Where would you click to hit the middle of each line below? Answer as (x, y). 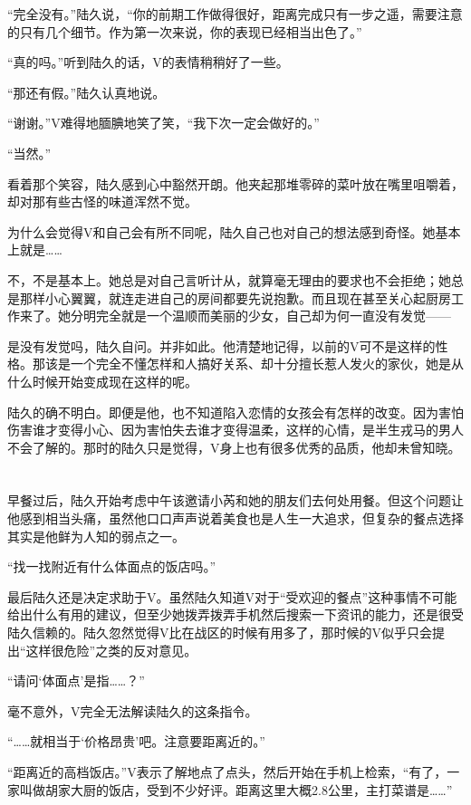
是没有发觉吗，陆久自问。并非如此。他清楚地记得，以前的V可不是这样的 (221, 345)
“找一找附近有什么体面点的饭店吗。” (112, 566)
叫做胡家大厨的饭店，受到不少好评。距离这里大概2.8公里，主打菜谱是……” (236, 789)
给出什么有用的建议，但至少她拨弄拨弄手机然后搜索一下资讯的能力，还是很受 (235, 614)
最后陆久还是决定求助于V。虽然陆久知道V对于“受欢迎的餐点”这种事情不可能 (232, 596)
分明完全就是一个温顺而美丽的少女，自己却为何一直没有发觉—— (260, 316)
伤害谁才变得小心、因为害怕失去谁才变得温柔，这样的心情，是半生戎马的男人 (235, 430)
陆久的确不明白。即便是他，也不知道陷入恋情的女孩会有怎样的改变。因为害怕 (235, 412)
